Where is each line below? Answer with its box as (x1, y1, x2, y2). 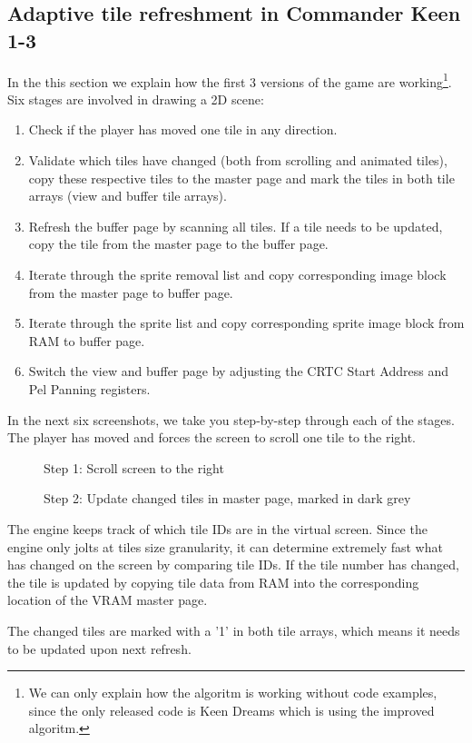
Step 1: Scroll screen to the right (44, 458, 224, 477)
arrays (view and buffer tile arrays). (28, 186, 227, 205)
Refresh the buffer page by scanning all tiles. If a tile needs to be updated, (28, 216, 443, 235)
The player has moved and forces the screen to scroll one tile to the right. (7, 428, 417, 447)
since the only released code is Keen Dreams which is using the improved (28, 700, 435, 719)
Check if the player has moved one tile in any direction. (28, 120, 338, 139)
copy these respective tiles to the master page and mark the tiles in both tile (28, 168, 455, 187)
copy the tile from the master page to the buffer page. (28, 234, 329, 253)
